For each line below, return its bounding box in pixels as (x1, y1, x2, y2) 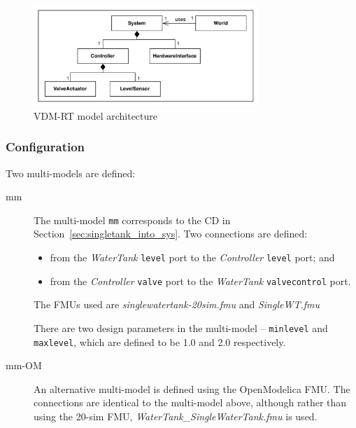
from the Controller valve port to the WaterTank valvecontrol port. (50, 273, 351, 288)
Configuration (6, 138, 85, 156)
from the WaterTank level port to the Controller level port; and (50, 250, 335, 265)
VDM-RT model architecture (34, 108, 158, 123)
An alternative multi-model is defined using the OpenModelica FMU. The (34, 381, 350, 396)
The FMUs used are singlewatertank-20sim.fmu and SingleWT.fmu (34, 297, 320, 312)
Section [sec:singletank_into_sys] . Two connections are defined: (34, 226, 308, 241)
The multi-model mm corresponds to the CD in (34, 212, 231, 227)
